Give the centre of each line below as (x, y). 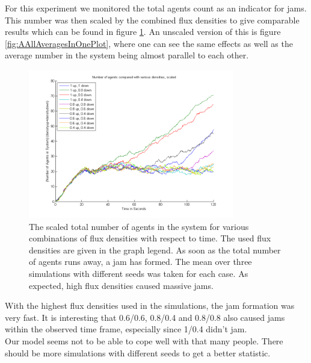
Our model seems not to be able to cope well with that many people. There (144, 340)
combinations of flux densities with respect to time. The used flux (150, 238)
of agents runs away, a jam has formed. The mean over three (140, 262)
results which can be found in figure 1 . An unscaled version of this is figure (143, 32)
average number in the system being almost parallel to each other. (127, 55)
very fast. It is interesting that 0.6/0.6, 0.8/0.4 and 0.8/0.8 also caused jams (145, 317)
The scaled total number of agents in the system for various (139, 226)
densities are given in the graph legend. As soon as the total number (155, 250)
